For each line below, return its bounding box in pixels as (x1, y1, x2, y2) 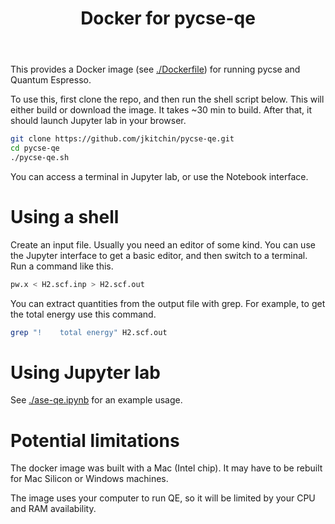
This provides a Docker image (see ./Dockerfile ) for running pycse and (10, 63, 301, 76)
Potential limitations (10, 429, 180, 452)
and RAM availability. (10, 503, 97, 515)
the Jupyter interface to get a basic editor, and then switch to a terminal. (10, 249, 308, 261)
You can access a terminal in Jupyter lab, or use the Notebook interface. (10, 170, 309, 182)
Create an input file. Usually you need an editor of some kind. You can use (10, 238, 316, 251)
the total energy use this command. (10, 308, 157, 320)
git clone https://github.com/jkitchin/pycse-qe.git (10, 134, 235, 144)
